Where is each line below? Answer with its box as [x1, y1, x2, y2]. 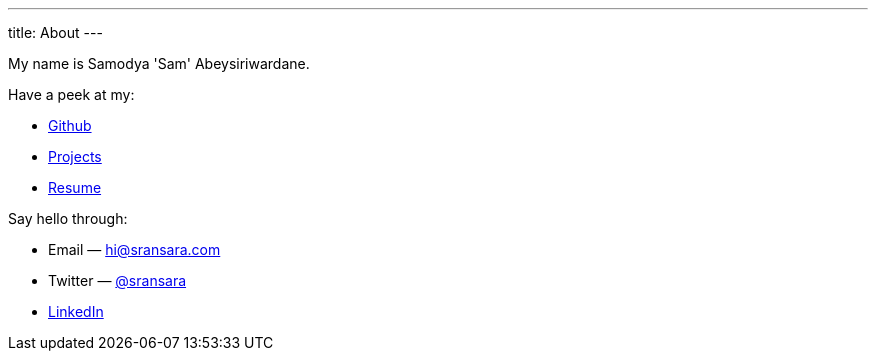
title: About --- [8, 24, 103, 41]
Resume [48, 179, 102, 196]
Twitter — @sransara [48, 272, 187, 289]
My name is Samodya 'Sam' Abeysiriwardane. [8, 55, 310, 72]
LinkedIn [48, 303, 104, 320]
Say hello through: [8, 210, 128, 227]
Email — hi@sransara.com [48, 241, 221, 258]
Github [48, 117, 92, 134]
